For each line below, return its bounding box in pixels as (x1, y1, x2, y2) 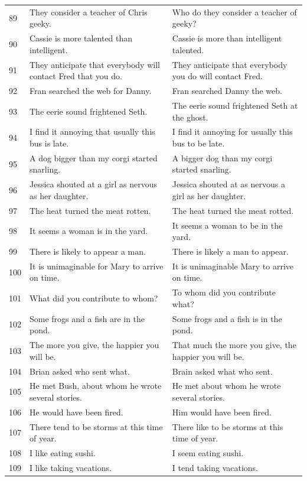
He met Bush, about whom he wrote (30, 379, 162, 392)
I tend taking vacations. (172, 461, 258, 473)
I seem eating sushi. (172, 447, 244, 459)
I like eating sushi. (30, 447, 96, 459)
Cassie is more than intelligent (172, 32, 282, 44)
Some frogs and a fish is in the (172, 312, 282, 324)
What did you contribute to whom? (30, 292, 158, 304)
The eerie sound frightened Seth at (172, 99, 298, 111)
